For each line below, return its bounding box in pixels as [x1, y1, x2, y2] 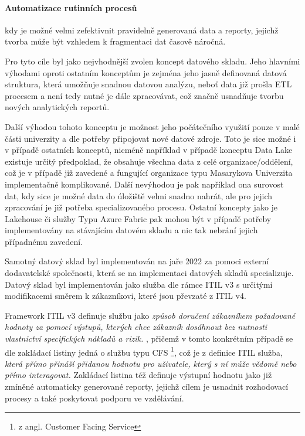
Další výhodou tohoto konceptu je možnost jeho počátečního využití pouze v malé [5, 120, 300, 132]
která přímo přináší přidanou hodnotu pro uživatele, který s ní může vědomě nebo [5, 357, 297, 369]
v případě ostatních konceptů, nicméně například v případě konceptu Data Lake [5, 144, 293, 156]
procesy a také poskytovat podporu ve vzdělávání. [5, 391, 184, 404]
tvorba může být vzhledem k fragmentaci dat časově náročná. [5, 35, 226, 47]
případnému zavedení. [5, 235, 83, 247]
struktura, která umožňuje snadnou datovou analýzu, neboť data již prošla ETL [5, 78, 292, 90]
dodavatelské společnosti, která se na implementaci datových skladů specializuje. [5, 267, 294, 279]
